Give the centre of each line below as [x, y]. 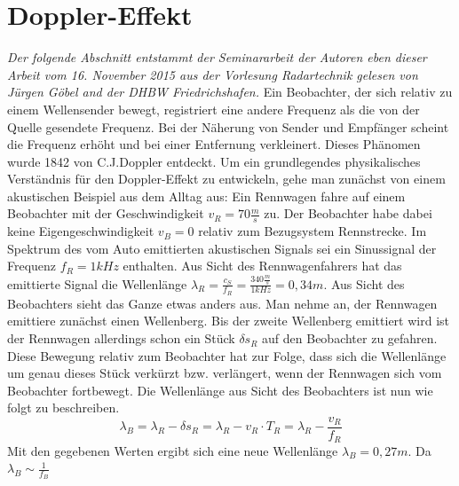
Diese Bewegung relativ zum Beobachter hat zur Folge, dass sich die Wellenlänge [227, 355]
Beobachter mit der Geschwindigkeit [106, 213]
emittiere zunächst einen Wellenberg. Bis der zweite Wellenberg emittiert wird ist [229, 321]
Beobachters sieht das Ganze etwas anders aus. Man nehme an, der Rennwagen [222, 303]
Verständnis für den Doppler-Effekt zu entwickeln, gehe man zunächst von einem [226, 179]
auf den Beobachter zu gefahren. [350, 338]
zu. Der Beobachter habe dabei [348, 213]
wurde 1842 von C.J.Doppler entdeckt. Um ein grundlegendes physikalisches [214, 161]
